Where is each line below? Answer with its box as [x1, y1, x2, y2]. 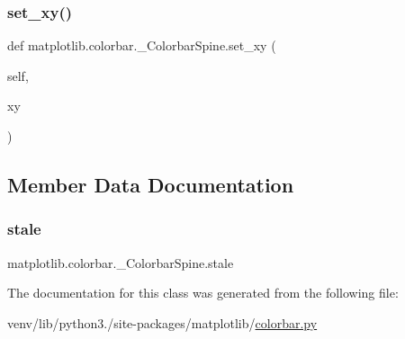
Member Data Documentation [7, 170, 294, 198]
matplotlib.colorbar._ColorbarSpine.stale [7, 253, 234, 272]
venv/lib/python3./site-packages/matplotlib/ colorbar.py [7, 313, 318, 332]
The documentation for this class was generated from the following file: [7, 283, 399, 302]
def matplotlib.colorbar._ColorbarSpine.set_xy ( [7, 36, 276, 55]
